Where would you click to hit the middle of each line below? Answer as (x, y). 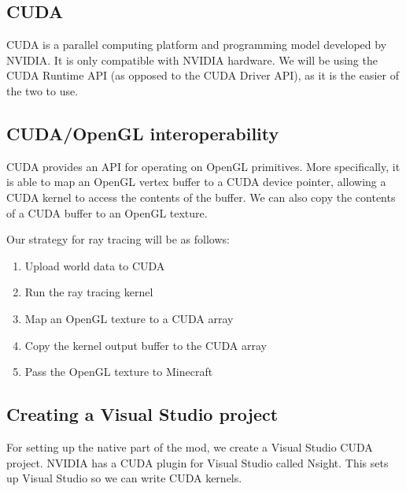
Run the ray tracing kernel (89, 292)
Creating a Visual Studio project (142, 414)
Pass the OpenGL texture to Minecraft (119, 372)
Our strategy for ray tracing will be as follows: (118, 239)
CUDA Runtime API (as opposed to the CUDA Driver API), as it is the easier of (203, 75)
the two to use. (42, 90)
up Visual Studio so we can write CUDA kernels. (124, 478)
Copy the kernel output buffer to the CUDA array (146, 345)
